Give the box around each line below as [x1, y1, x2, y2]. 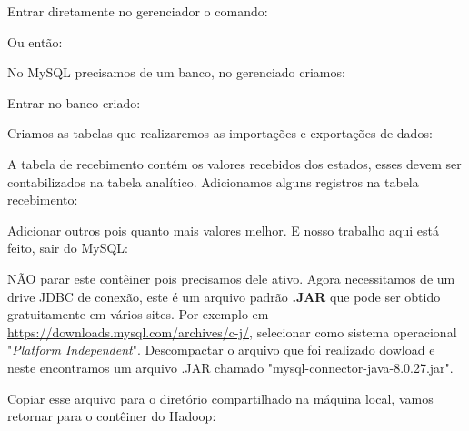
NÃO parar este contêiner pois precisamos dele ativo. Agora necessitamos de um [7, 268, 455, 287]
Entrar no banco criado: [7, 93, 141, 112]
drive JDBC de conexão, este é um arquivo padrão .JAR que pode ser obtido [7, 286, 441, 306]
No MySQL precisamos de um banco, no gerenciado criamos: [7, 63, 345, 82]
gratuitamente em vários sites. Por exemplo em [7, 305, 269, 324]
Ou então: [7, 32, 63, 51]
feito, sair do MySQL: [7, 238, 128, 257]
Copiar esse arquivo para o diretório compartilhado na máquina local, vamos [7, 388, 434, 407]
